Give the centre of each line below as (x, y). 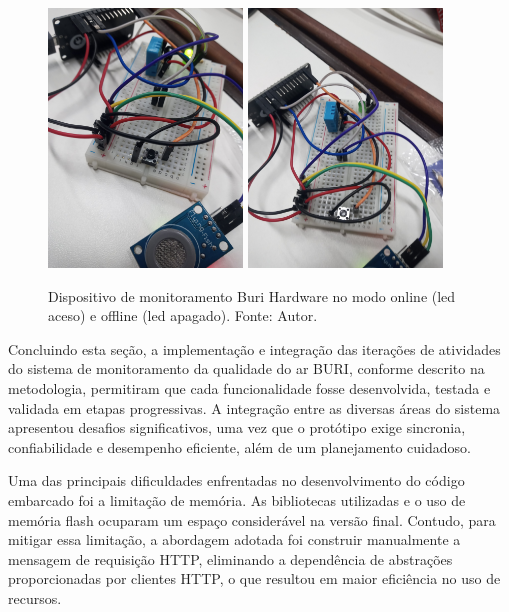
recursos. (35, 597)
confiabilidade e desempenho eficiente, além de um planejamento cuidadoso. (239, 446)
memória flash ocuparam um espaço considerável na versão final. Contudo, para (252, 519)
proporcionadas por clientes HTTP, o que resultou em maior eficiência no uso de (254, 578)
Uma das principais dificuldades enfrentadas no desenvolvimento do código (236, 480)
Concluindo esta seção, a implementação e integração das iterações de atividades (254, 348)
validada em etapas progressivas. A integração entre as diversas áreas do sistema (254, 407)
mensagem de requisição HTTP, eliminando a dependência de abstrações (230, 558)
